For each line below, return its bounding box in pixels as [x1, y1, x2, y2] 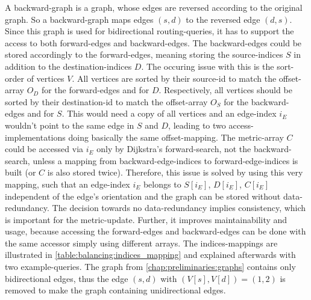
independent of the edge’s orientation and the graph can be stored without [5, 189, 281, 202]
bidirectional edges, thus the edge [5, 272, 128, 284]
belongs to [143, 177, 181, 190]
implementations [5, 130, 66, 143]
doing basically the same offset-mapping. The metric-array [68, 130, 284, 143]
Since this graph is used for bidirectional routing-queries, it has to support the [5, 25, 294, 37]
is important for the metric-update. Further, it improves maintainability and [5, 213, 287, 225]
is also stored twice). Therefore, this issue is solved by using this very [47, 166, 303, 179]
